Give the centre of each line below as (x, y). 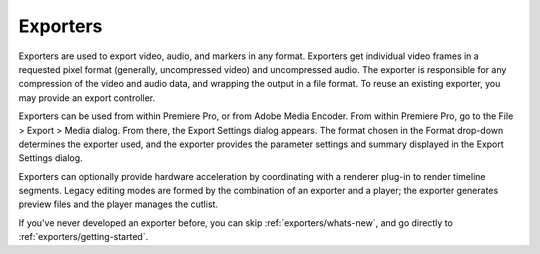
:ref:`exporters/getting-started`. (83, 237)
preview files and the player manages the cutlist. (118, 204)
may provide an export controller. (86, 97)
